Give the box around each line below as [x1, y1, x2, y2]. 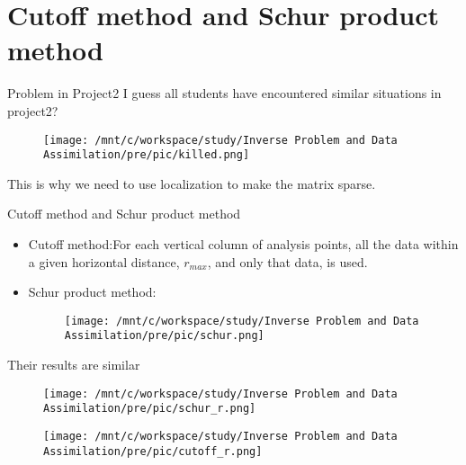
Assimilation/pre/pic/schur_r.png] [43, 402, 256, 416]
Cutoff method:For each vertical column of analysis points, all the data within [28, 235, 459, 253]
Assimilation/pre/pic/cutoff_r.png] [43, 444, 263, 458]
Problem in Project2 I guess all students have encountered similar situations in [7, 84, 442, 103]
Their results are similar [7, 355, 140, 374]
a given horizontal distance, [28, 252, 180, 271]
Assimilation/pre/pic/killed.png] [43, 148, 250, 162]
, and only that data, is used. [207, 252, 368, 271]
